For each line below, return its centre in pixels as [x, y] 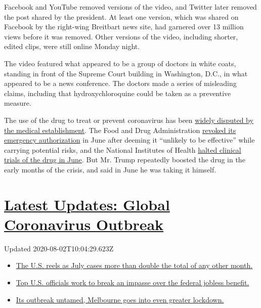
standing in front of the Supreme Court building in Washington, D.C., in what [126, 73]
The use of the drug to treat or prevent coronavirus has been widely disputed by [129, 120]
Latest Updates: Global [87, 204]
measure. [18, 103]
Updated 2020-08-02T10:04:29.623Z [59, 248]
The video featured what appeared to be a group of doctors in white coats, [120, 63]
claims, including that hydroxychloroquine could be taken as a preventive [118, 93]
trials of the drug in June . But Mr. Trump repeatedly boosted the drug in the [125, 160]
